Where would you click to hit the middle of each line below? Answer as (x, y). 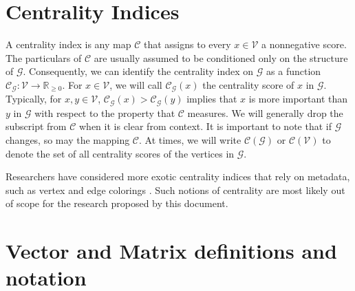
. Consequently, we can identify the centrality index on (138, 71)
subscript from (36, 126)
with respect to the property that (105, 112)
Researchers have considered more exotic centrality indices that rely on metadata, (178, 176)
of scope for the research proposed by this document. (117, 203)
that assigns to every (187, 44)
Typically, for (34, 99)
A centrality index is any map (68, 44)
